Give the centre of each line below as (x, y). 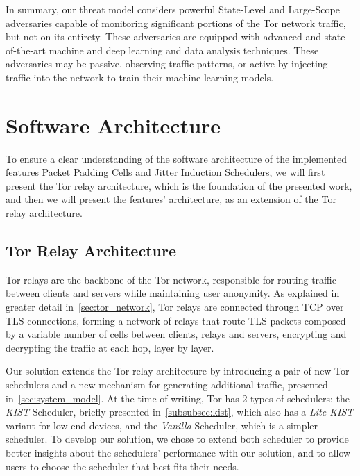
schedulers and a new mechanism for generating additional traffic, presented (167, 385)
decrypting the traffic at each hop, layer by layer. (110, 347)
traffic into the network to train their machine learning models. (140, 77)
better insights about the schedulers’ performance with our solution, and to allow (178, 452)
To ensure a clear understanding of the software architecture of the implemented (176, 158)
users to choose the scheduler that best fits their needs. (122, 466)
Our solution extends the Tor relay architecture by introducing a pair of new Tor (178, 371)
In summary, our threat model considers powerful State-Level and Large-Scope (173, 9)
